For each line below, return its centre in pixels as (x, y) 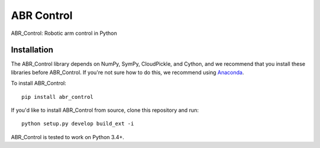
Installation (32, 50)
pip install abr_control (57, 97)
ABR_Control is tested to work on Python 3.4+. (68, 137)
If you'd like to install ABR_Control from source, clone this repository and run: (105, 110)
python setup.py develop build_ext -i (78, 124)
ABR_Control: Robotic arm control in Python (64, 33)
